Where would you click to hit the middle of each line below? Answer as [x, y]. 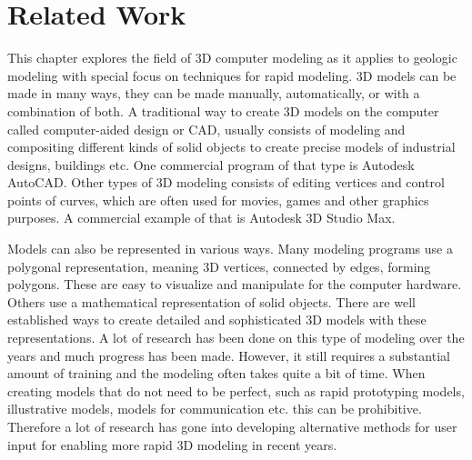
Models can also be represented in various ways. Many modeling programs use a [230, 249]
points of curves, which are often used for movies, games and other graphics [218, 200]
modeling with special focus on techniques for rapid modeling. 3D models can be [232, 75]
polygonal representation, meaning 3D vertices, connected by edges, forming [219, 266]
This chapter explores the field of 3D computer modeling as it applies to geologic [232, 58]
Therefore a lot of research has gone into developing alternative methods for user [232, 426]
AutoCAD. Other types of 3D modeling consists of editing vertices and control [226, 182]
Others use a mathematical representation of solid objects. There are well [211, 301]
